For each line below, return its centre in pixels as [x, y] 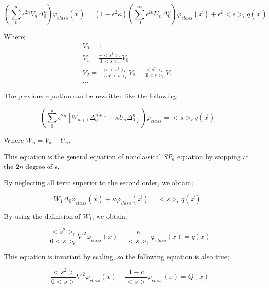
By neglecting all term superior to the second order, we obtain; [98, 182]
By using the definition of [42, 216]
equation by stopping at [213, 156]
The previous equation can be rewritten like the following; [91, 95]
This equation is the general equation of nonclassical [83, 156]
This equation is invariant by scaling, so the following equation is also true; [117, 256]
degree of [39, 166]
